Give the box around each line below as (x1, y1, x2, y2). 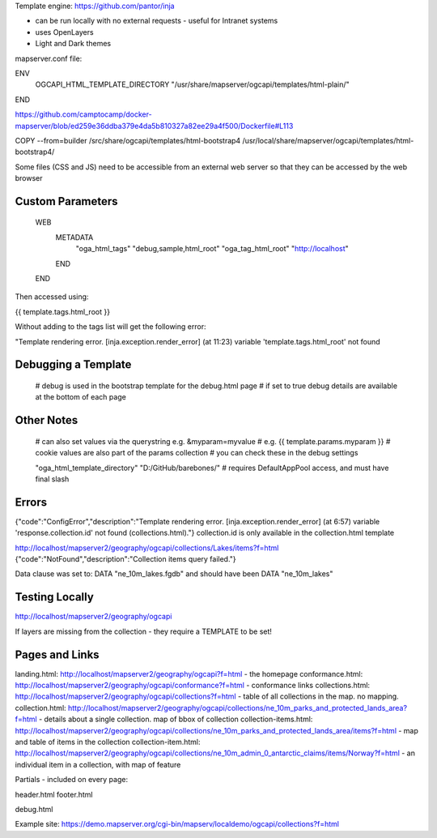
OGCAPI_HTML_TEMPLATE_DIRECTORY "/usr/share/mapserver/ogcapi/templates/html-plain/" (35, 79, 350, 89)
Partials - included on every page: (15, 775, 129, 785)
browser (15, 173, 44, 183)
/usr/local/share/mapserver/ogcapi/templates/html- (242, 135, 414, 145)
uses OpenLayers (35, 27, 94, 36)
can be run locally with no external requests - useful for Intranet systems (35, 16, 278, 26)
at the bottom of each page (35, 392, 127, 402)
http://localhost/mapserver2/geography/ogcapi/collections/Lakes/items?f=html (15, 543, 279, 553)
